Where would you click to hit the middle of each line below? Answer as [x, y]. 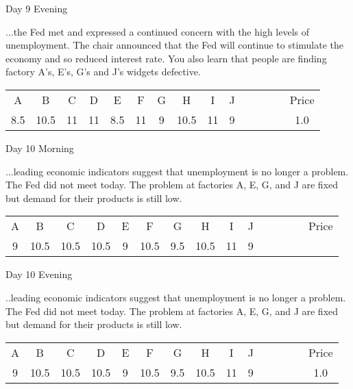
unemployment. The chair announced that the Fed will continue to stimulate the [175, 45]
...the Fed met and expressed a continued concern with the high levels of [158, 31]
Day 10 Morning [40, 148]
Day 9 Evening [37, 8]
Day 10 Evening [39, 274]
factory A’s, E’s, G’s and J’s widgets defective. [103, 72]
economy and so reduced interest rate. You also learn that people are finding [166, 58]
